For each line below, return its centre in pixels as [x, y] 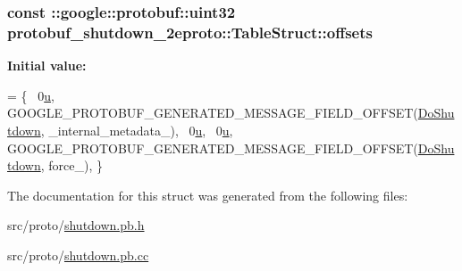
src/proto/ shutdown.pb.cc [78, 255]
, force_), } [71, 165]
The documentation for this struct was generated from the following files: [208, 195]
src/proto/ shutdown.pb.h [76, 225]
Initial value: [47, 66]
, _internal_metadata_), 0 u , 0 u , [137, 130]
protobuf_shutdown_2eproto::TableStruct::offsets [190, 32]
